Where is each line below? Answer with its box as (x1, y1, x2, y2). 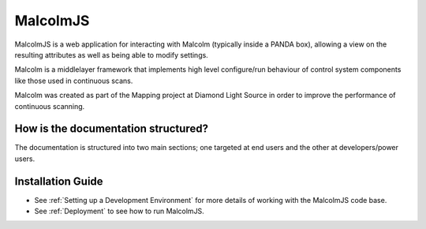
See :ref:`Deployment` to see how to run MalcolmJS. (34, 206, 204, 216)
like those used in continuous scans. (14, 76, 133, 85)
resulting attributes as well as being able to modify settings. (14, 50, 208, 59)
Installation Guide (14, 175, 103, 188)
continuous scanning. (14, 101, 85, 111)
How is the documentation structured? (14, 122, 209, 136)
